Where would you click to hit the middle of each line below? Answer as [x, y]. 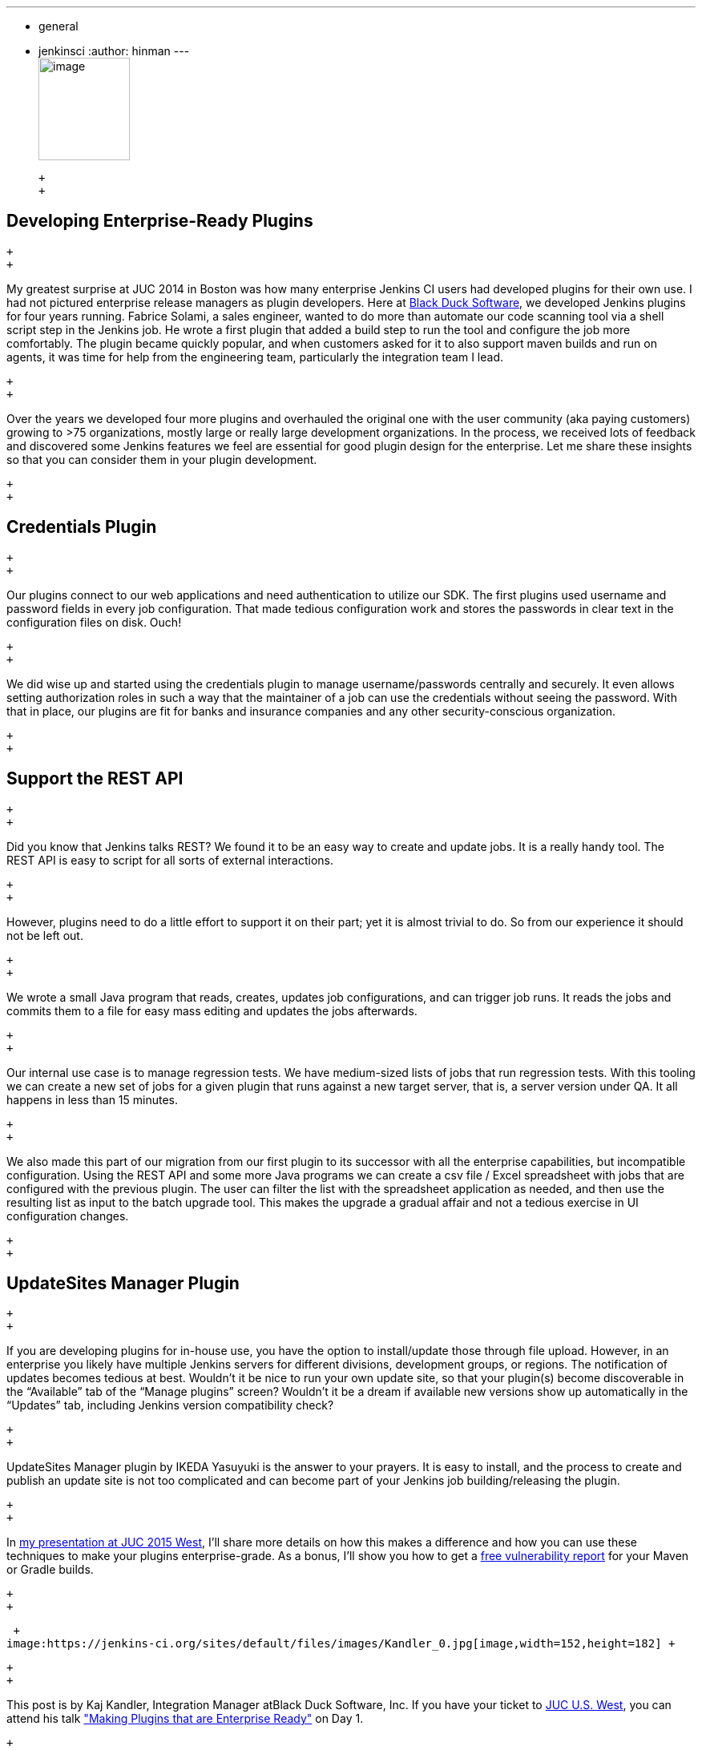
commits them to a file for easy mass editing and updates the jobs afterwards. [212, 1010]
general [58, 26]
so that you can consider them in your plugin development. [162, 459]
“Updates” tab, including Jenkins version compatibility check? [170, 1405]
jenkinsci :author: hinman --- [114, 51]
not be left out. [45, 935]
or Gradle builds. [50, 1570]
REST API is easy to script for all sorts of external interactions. [170, 860]
